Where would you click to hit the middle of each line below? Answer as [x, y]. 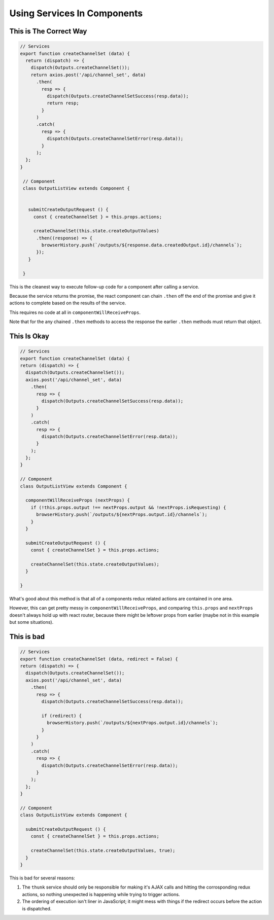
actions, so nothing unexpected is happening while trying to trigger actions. [101, 894]
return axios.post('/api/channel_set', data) [88, 75]
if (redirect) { [62, 716]
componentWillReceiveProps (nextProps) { [78, 500]
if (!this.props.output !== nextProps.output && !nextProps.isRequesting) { [128, 507]
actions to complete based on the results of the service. [68, 303]
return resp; [63, 103]
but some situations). [31, 622]
